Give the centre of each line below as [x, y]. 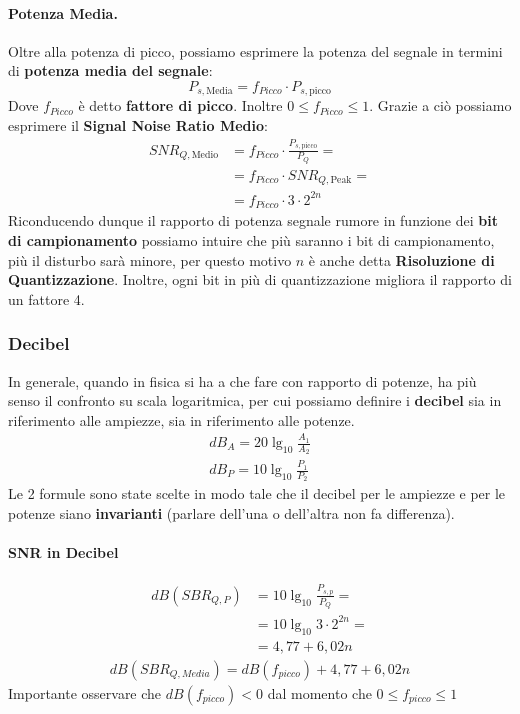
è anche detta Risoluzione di [401, 259]
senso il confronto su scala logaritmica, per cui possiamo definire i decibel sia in [255, 400]
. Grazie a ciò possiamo [440, 105]
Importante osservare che [85, 692]
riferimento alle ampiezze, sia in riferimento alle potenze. [181, 419]
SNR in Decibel [63, 552]
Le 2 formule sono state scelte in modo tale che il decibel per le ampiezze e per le [257, 493]
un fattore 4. [46, 298]
